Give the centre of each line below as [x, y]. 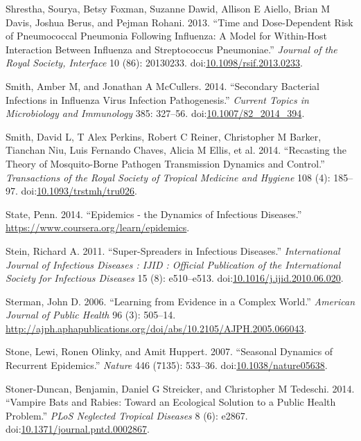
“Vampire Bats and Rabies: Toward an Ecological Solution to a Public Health [171, 402]
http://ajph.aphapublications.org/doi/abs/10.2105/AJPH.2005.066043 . [156, 328]
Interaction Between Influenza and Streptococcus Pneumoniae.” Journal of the [171, 49]
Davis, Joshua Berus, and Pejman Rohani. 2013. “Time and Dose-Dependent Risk [179, 22]
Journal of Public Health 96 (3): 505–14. [91, 315]
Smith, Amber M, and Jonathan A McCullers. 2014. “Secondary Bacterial [162, 85]
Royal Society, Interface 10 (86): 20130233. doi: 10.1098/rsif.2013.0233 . [155, 63]
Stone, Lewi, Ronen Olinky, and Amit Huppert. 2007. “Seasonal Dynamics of [169, 351]
